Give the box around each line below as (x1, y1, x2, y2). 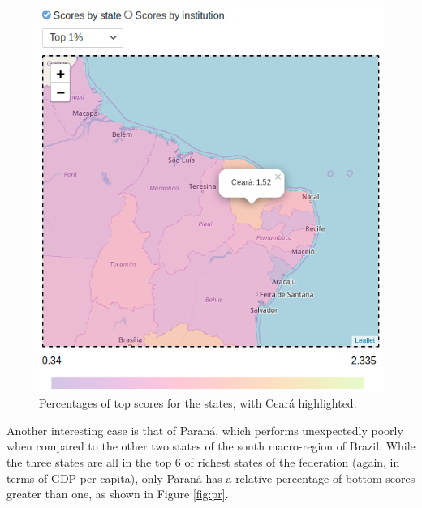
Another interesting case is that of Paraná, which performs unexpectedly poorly (6, 421, 403, 438)
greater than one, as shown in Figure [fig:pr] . (6, 485, 229, 502)
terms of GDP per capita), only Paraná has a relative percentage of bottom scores (6, 469, 416, 486)
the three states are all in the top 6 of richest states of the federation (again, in (6, 453, 400, 470)
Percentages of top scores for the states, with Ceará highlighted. (39, 395, 357, 412)
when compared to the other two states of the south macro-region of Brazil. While (6, 438, 416, 455)
